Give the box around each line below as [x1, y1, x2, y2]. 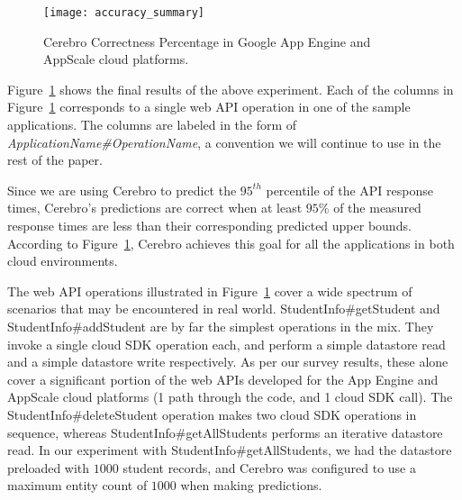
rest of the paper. [7, 150, 103, 169]
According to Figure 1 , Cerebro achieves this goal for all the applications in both [7, 233, 455, 252]
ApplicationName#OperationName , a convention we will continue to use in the [7, 132, 441, 151]
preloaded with [7, 458, 90, 477]
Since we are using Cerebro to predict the [7, 180, 237, 199]
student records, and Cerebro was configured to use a [122, 458, 416, 477]
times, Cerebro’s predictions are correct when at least [7, 198, 303, 217]
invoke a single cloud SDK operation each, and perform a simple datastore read [7, 334, 446, 353]
